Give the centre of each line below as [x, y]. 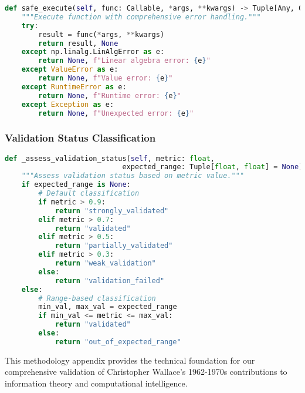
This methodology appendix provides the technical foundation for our [130, 360]
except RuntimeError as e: [74, 87]
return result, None [78, 43]
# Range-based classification [97, 298]
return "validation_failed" [110, 281]
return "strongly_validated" [112, 211]
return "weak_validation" [105, 263]
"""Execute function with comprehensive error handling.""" [141, 17]
